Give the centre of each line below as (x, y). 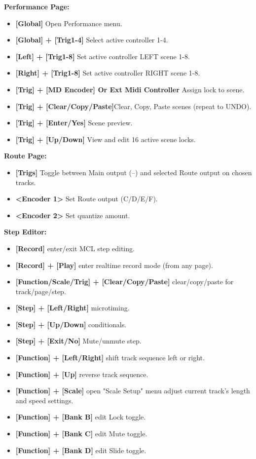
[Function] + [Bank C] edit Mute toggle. (81, 434)
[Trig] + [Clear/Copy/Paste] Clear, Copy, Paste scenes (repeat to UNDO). (133, 106)
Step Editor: (25, 232)
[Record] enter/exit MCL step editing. (75, 248)
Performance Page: (37, 6)
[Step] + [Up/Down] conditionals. (71, 324)
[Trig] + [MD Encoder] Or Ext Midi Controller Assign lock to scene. (130, 89)
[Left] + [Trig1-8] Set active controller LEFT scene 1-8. (103, 56)
